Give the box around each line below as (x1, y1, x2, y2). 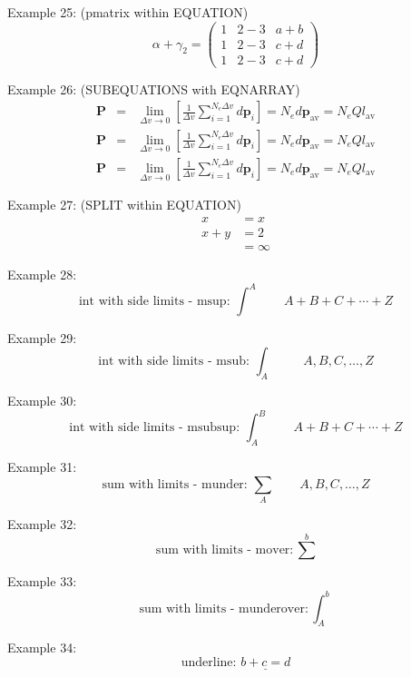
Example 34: (7, 638, 77, 657)
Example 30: (7, 391, 77, 410)
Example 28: (7, 264, 77, 283)
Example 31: (7, 457, 77, 476)
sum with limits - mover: (155, 544, 294, 557)
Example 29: (7, 328, 77, 347)
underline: (181, 655, 237, 669)
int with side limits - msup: (78, 294, 230, 308)
